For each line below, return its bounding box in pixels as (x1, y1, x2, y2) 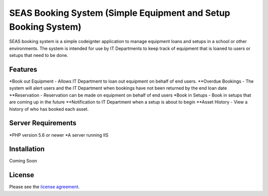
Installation (9, 145, 45, 153)
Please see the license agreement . (9, 184, 80, 190)
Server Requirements (9, 119, 77, 127)
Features (9, 65, 37, 74)
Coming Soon (9, 158, 37, 164)
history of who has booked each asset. (9, 106, 89, 112)
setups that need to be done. (9, 52, 68, 58)
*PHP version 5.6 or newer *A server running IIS (9, 132, 109, 138)
